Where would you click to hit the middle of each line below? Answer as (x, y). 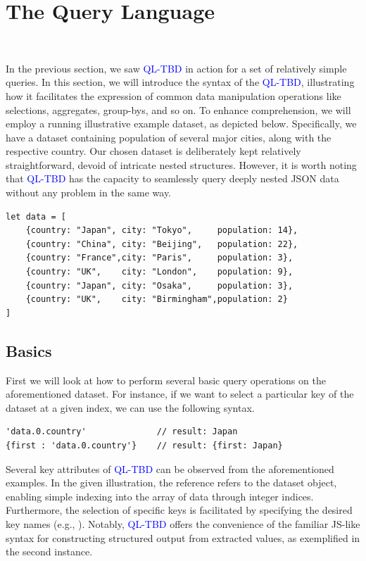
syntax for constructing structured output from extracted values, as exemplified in (183, 537)
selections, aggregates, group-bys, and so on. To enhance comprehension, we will (178, 109)
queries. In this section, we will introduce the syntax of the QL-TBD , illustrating (180, 82)
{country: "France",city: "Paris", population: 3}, (159, 258)
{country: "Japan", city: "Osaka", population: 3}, (159, 285)
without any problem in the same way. (89, 193)
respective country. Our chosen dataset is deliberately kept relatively (153, 151)
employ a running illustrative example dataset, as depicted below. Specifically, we (181, 124)
